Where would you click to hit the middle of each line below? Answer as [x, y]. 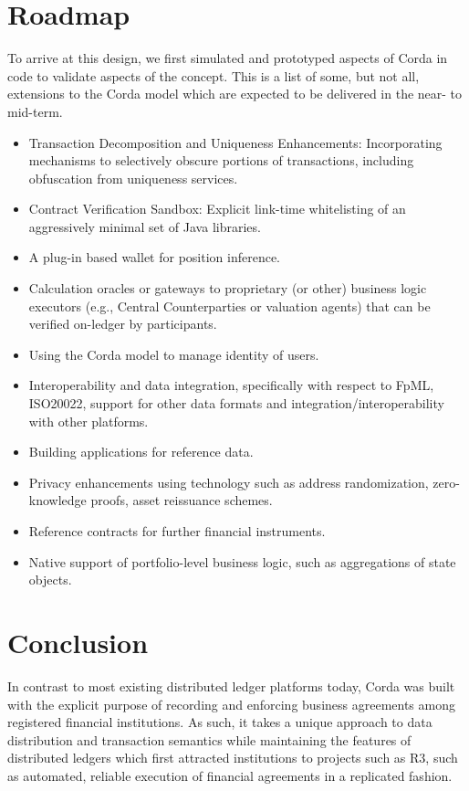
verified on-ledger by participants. [123, 324]
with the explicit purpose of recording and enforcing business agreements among [231, 704]
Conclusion [78, 642]
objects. [50, 580]
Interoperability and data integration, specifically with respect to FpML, [231, 385]
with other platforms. [89, 421]
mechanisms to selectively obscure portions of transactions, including [221, 160]
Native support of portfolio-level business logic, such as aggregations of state [242, 561]
